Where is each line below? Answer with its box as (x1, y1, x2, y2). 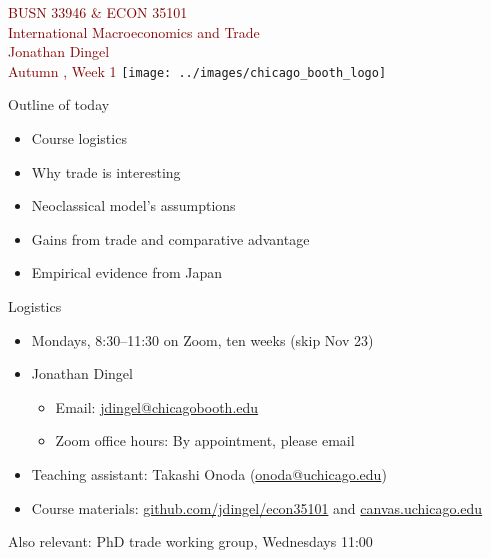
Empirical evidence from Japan (31, 262, 223, 283)
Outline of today (8, 94, 110, 115)
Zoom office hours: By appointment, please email (55, 430, 355, 451)
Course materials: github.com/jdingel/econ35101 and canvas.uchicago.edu (31, 497, 483, 518)
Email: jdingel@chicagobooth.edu (55, 396, 259, 417)
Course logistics (31, 128, 127, 149)
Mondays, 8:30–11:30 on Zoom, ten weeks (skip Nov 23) (31, 329, 374, 350)
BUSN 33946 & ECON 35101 (8, 2, 188, 22)
